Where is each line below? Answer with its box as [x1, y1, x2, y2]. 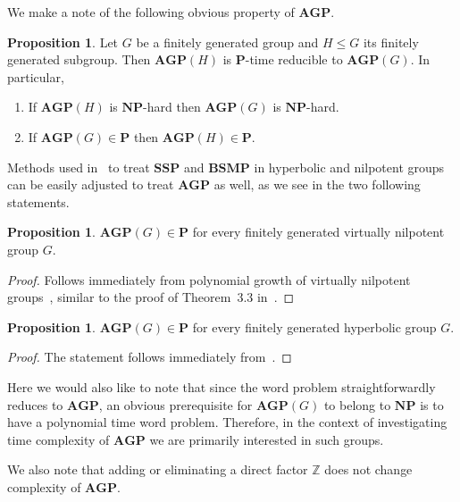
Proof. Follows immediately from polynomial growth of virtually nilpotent [7, 270, 411, 289]
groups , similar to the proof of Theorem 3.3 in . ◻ [7, 288, 295, 306]
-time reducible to [245, 50, 343, 69]
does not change [324, 460, 413, 479]
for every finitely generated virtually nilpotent [192, 222, 445, 241]
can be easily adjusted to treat [7, 175, 174, 194]
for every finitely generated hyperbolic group [192, 317, 437, 336]
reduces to [7, 395, 63, 414]
